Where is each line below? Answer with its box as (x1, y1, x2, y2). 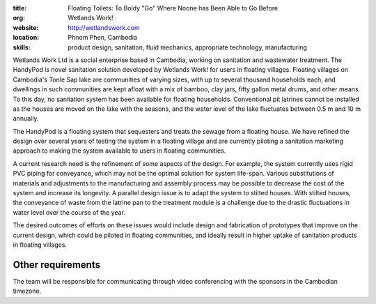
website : (13, 23, 39, 31)
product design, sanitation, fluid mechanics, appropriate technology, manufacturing (68, 43, 308, 52)
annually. (13, 114, 39, 123)
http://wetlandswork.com (68, 23, 141, 31)
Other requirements (13, 259, 101, 271)
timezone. (13, 287, 42, 296)
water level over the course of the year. (13, 208, 125, 216)
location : (13, 33, 40, 42)
